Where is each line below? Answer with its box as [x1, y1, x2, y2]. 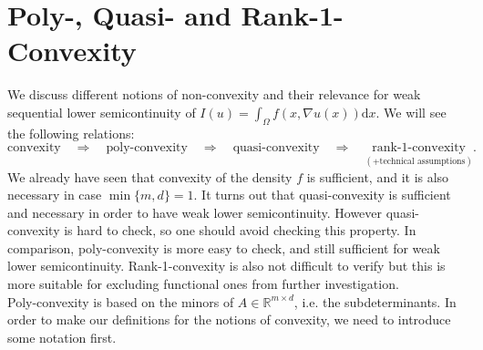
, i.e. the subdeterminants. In [293, 292, 457, 311]
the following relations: [7, 123, 135, 142]
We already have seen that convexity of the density [7, 167, 293, 186]
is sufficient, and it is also [306, 167, 449, 186]
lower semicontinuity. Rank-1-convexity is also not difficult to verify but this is [7, 256, 446, 275]
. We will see [375, 102, 447, 121]
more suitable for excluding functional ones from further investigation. [7, 274, 399, 293]
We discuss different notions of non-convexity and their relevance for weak [7, 85, 421, 104]
